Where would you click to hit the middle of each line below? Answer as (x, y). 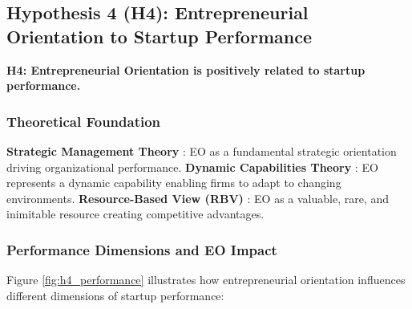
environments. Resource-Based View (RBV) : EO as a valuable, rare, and (198, 198)
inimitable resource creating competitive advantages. (135, 214)
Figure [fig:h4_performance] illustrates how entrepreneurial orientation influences (206, 280)
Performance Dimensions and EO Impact (142, 249)
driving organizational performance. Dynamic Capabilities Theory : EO (192, 167)
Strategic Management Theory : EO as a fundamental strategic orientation (202, 151)
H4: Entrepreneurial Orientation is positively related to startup (186, 69)
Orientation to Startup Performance (159, 36)
